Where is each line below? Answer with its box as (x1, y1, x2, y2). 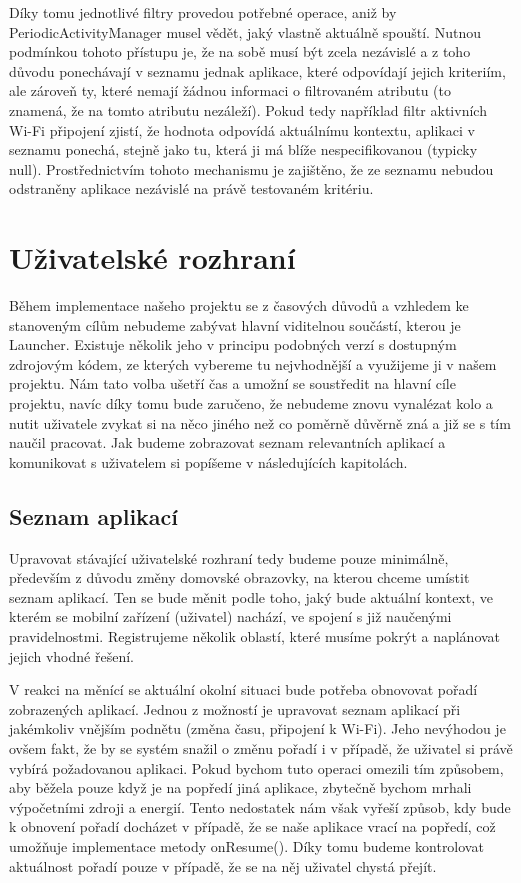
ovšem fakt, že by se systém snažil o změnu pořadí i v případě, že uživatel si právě (9, 737, 513, 758)
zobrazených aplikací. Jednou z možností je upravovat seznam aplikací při (9, 698, 461, 719)
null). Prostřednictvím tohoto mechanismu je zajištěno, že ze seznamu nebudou (9, 158, 494, 179)
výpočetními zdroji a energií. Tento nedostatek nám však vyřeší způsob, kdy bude (9, 796, 511, 817)
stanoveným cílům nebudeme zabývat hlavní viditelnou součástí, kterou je (9, 314, 461, 335)
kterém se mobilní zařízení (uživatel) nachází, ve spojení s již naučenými (9, 606, 452, 627)
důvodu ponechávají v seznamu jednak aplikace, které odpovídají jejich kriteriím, (9, 60, 506, 81)
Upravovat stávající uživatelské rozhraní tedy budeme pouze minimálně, (9, 547, 449, 568)
